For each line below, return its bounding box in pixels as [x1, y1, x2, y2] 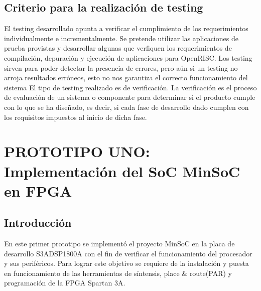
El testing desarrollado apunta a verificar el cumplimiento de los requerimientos [4, 23, 248, 34]
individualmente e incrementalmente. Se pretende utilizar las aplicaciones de [4, 33, 238, 43]
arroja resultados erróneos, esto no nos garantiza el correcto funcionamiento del [4, 72, 248, 83]
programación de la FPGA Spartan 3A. [4, 277, 125, 288]
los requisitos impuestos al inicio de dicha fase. [4, 111, 147, 122]
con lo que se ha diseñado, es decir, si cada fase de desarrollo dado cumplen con [4, 101, 249, 112]
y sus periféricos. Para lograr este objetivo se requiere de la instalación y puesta [4, 258, 249, 268]
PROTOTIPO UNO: [4, 141, 150, 162]
